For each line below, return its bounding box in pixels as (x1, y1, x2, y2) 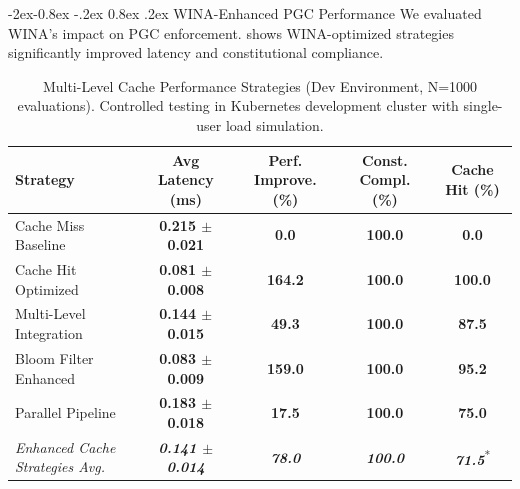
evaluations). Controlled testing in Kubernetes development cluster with (17, 95, 459, 116)
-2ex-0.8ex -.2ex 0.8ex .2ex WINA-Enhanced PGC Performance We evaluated (8, 3, 482, 23)
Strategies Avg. (15, 456, 106, 477)
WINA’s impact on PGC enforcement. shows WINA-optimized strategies (8, 22, 454, 43)
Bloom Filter (15, 347, 94, 368)
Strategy (15, 169, 75, 190)
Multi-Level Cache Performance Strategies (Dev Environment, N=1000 (42, 75, 478, 96)
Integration (15, 323, 83, 344)
